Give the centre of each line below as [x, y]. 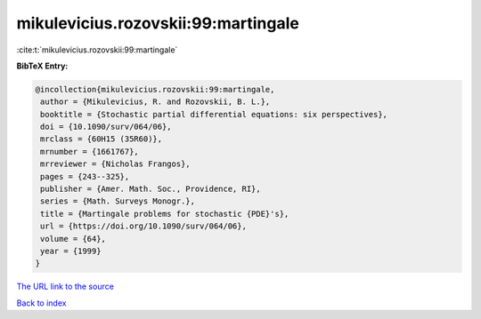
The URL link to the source [65, 287]
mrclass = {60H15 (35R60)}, [102, 139]
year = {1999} [71, 251]
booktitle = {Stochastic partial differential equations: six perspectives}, [214, 114]
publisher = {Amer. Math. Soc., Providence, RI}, [151, 189]
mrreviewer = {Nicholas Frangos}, [115, 164]
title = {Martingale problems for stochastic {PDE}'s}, [165, 214]
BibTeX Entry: [42, 66]
